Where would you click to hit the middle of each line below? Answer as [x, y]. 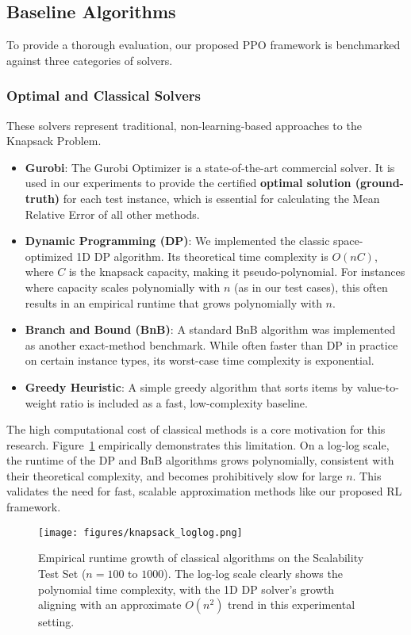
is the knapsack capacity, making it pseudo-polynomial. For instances [237, 272]
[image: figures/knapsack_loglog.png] [140, 532]
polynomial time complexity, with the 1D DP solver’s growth [186, 589]
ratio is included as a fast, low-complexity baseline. [184, 402]
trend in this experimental [292, 604]
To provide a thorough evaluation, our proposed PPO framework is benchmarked [204, 45]
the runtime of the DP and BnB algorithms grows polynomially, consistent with [200, 460]
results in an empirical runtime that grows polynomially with [173, 302]
